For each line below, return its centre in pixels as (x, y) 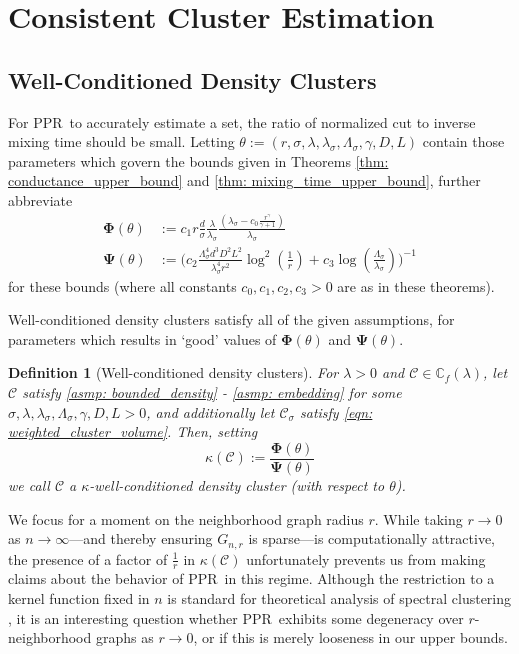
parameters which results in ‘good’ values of (142, 338)
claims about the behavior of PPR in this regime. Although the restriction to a (251, 578)
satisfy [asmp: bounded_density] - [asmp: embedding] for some (212, 392)
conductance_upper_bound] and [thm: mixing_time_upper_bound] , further (244, 180)
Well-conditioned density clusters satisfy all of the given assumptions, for (231, 319)
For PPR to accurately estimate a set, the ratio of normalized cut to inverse (242, 121)
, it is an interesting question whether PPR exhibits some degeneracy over (236, 617)
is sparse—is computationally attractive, (371, 538)
